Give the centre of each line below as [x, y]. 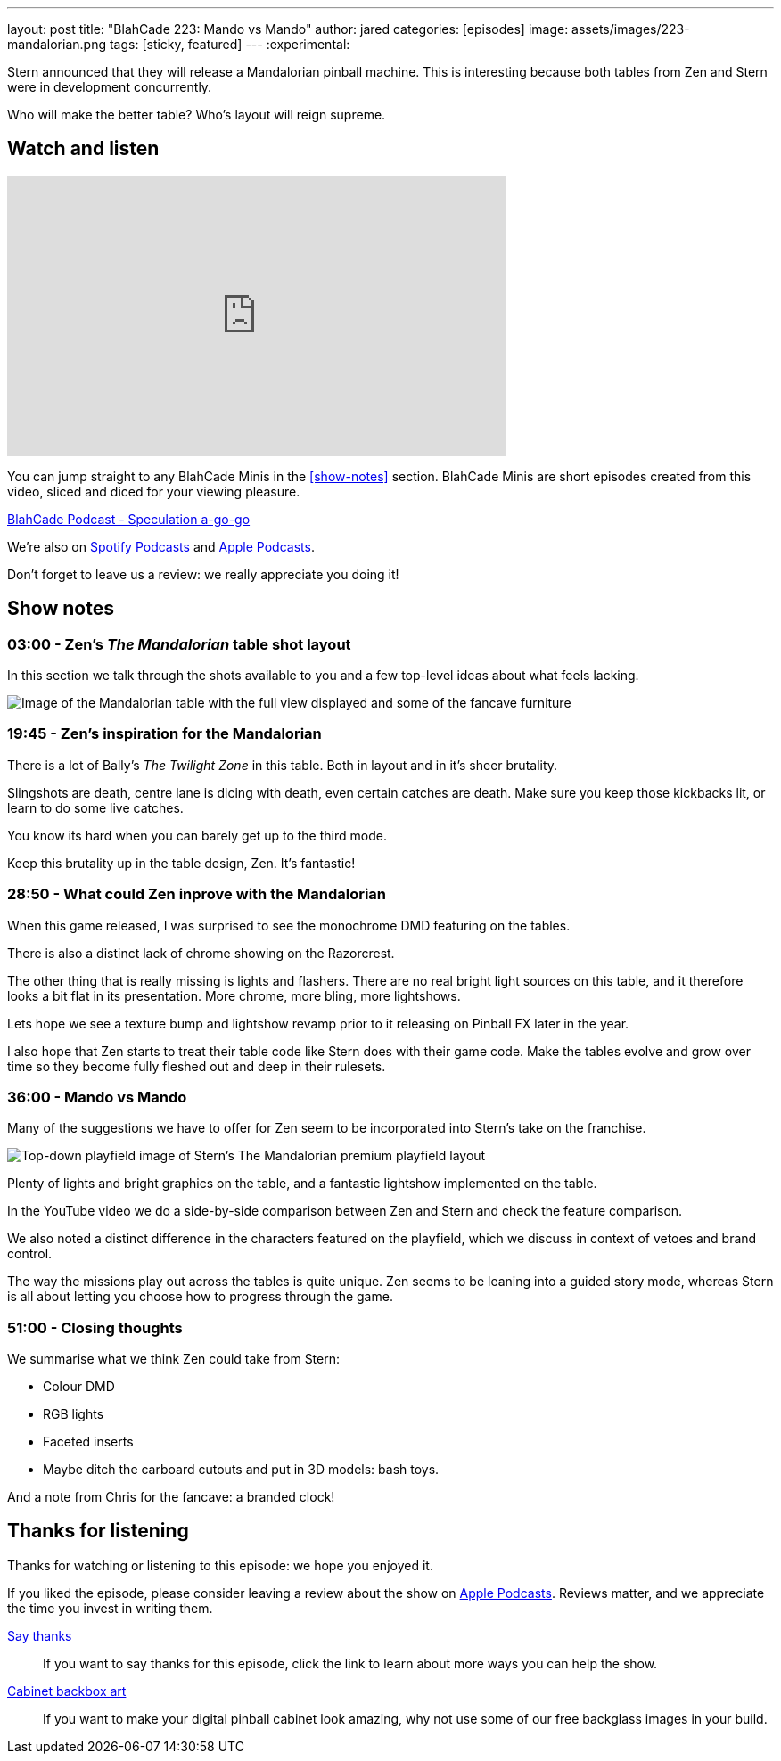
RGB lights [74, 1414]
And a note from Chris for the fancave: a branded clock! [171, 1497]
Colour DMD [79, 1387]
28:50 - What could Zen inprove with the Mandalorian [197, 894]
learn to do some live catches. [95, 807]
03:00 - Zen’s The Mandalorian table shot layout [179, 644]
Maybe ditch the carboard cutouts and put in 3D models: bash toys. [241, 1470]
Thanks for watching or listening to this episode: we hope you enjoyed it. [220, 1565]
